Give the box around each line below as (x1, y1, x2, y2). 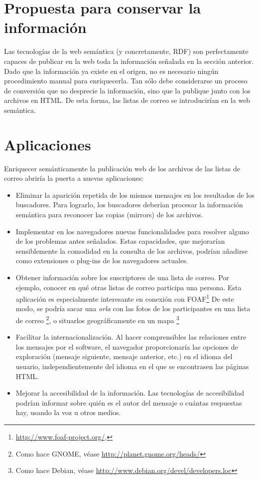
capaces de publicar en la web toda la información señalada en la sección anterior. (4, 55, 254, 66)
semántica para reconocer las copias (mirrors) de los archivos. (15, 209, 203, 219)
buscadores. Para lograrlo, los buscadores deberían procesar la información (15, 199, 243, 210)
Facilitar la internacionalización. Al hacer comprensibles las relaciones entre (15, 332, 247, 342)
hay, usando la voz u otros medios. (15, 407, 121, 418)
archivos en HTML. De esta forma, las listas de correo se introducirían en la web (4, 95, 251, 105)
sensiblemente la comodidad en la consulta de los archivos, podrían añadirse (15, 245, 248, 256)
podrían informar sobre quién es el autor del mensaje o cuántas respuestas (15, 397, 242, 408)
